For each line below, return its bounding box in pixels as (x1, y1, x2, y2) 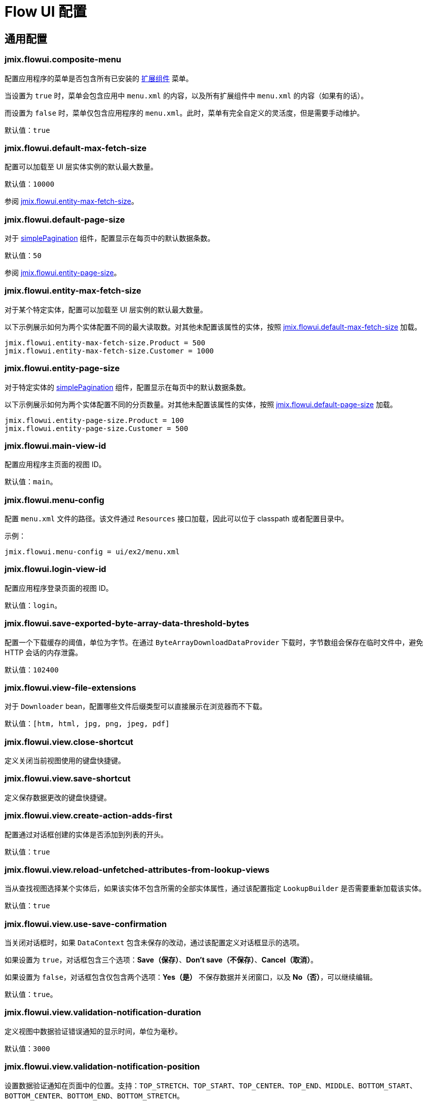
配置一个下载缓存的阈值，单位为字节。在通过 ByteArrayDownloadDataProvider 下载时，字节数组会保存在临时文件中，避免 (5, 637, 423, 647)
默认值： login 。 (5, 600, 62, 610)
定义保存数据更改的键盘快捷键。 (5, 793, 111, 802)
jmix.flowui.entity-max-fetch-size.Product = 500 (5, 338, 206, 347)
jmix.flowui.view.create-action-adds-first (5, 810, 173, 821)
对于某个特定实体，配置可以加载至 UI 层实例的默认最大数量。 (5, 305, 208, 314)
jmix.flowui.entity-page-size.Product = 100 (5, 416, 184, 424)
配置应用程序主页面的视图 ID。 (5, 460, 106, 469)
